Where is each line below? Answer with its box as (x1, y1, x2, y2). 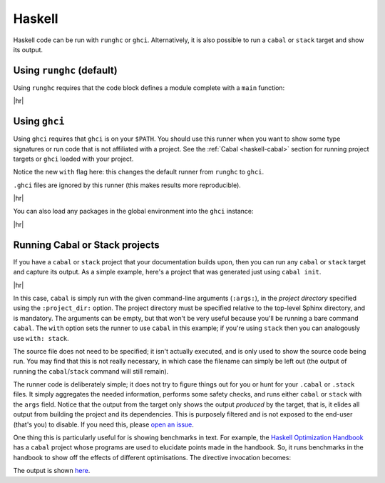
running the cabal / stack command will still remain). (13, 367, 169, 375)
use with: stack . (13, 334, 69, 342)
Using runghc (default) (13, 64, 118, 76)
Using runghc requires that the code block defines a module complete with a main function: (13, 83, 285, 92)
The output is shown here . (13, 467, 91, 475)
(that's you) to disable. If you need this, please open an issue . (13, 420, 194, 429)
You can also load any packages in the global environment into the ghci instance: (13, 207, 254, 216)
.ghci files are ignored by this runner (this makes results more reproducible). (13, 181, 242, 189)
